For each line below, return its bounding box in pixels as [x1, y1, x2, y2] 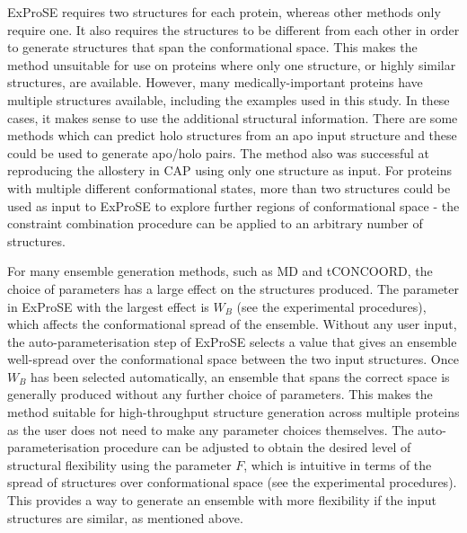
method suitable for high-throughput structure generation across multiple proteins [7, 403, 460, 422]
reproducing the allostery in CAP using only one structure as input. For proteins [7, 161, 452, 180]
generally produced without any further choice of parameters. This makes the [7, 385, 433, 404]
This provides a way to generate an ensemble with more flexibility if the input [7, 491, 436, 510]
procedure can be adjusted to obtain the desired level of [103, 438, 411, 457]
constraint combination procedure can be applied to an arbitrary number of [7, 214, 423, 233]
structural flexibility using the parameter [7, 455, 232, 474]
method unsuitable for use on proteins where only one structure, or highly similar [7, 55, 456, 74]
